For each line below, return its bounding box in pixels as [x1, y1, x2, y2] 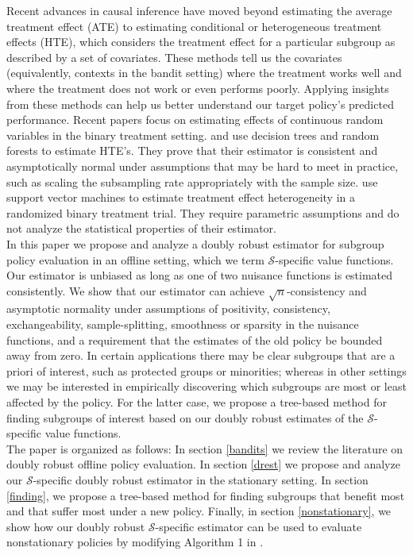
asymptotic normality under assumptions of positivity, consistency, [6, 300, 330, 317]
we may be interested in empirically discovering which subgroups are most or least [6, 378, 407, 395]
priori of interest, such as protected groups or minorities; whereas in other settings [6, 362, 407, 379]
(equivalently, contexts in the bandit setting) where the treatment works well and [6, 64, 402, 81]
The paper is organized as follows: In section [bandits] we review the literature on [6, 440, 403, 457]
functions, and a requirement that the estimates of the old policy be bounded [6, 331, 383, 348]
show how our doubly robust [6, 518, 145, 534]
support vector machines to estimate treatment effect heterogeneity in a [6, 189, 355, 206]
